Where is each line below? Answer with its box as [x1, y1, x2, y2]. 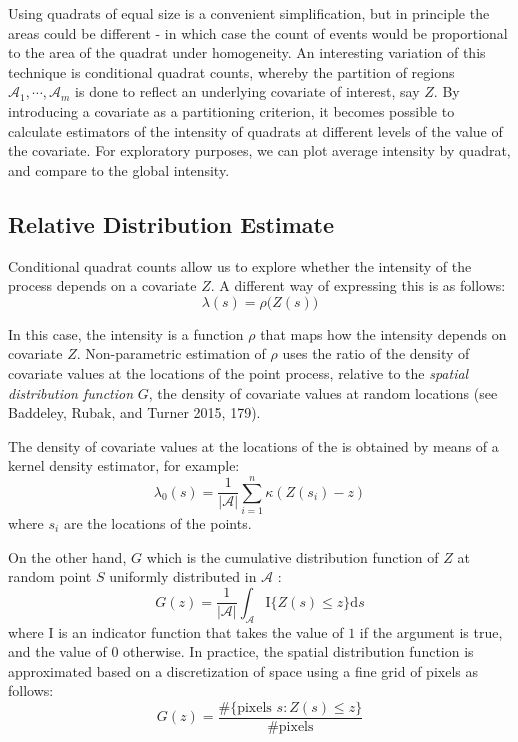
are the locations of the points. [63, 513, 252, 534]
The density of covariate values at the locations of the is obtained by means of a [8, 435, 499, 456]
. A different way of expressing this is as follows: [210, 275, 506, 296]
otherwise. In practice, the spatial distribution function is [123, 641, 474, 662]
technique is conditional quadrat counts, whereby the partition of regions [8, 61, 455, 82]
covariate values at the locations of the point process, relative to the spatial [8, 362, 469, 383]
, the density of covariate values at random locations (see [148, 382, 498, 403]
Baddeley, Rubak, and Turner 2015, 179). [8, 402, 261, 423]
